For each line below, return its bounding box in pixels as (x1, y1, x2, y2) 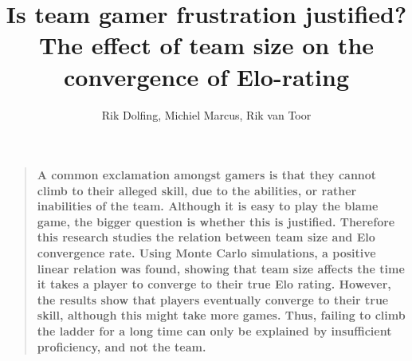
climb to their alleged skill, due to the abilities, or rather (37, 182, 357, 198)
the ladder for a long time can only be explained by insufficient (37, 323, 392, 339)
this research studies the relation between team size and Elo (37, 229, 375, 245)
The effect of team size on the (38, 29, 375, 61)
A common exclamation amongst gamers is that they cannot (37, 167, 377, 183)
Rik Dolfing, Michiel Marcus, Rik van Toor (101, 106, 312, 123)
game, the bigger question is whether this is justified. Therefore (37, 213, 395, 230)
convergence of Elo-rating (63, 60, 349, 92)
